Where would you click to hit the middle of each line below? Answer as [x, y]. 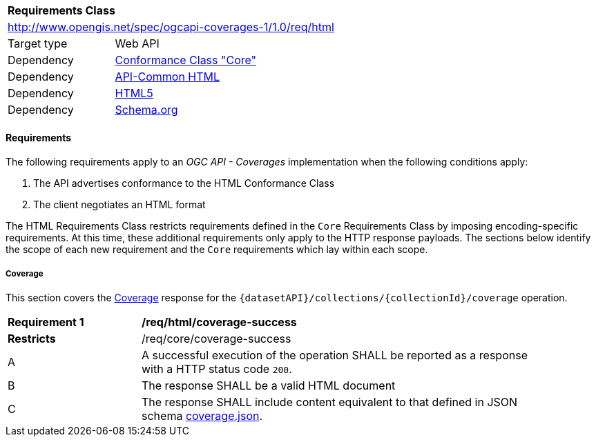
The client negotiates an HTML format [119, 205]
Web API [137, 43]
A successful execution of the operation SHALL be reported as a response [335, 355]
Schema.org [146, 110]
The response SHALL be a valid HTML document [269, 385]
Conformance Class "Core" [186, 60]
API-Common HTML [167, 77]
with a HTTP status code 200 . [217, 369]
